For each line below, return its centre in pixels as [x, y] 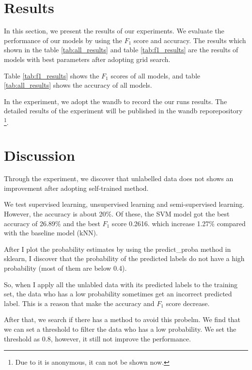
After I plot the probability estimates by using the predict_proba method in [118, 249]
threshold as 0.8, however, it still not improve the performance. [97, 338]
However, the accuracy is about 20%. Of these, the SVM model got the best [117, 214]
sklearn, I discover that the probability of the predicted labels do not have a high [124, 258]
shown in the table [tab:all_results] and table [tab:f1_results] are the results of [121, 50]
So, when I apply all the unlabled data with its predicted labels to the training [121, 284]
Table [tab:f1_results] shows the [52, 75]
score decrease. [188, 303]
